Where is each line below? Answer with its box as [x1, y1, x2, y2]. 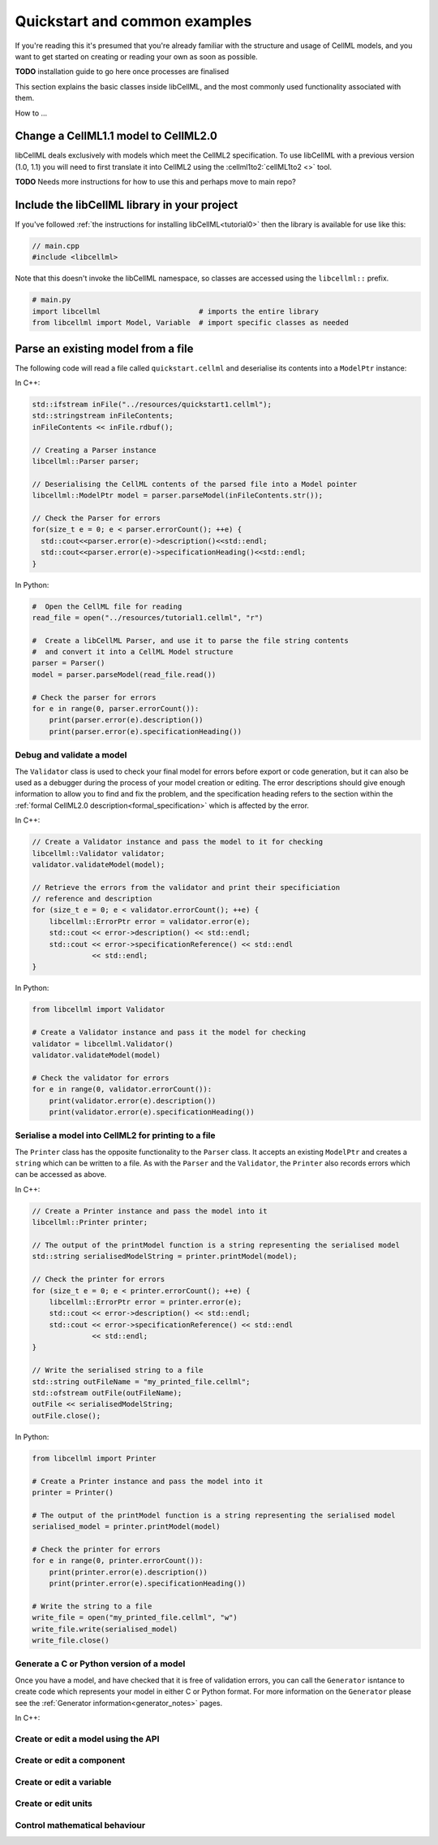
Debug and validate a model [15, 749, 127, 761]
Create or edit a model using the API [15, 1733, 160, 1744]
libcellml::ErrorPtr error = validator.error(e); [49, 917, 251, 926]
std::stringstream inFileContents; [32, 411, 174, 420]
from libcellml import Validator [32, 1005, 165, 1014]
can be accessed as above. [15, 1170, 107, 1179]
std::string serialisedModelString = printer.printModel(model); [32, 1252, 298, 1261]
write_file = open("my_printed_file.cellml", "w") [32, 1613, 238, 1622]
